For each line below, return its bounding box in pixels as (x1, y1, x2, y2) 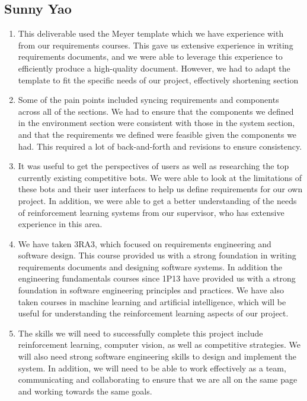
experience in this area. (18, 218, 103, 230)
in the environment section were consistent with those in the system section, (18, 117, 295, 129)
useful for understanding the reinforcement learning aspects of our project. (18, 307, 289, 319)
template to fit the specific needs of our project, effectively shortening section (18, 73, 299, 86)
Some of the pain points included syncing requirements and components (18, 93, 279, 106)
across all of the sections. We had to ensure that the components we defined (18, 105, 294, 117)
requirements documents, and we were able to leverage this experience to (18, 50, 283, 63)
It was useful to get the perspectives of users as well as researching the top (18, 160, 289, 172)
